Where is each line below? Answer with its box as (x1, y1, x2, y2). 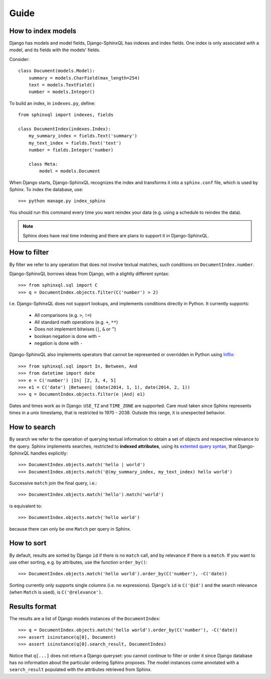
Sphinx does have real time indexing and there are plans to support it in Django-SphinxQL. (23, 232, 209, 238)
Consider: (9, 56, 30, 62)
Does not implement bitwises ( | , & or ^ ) (34, 326, 116, 332)
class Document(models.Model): (18, 68, 95, 74)
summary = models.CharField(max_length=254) (28, 75, 140, 80)
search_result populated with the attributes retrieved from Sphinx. (9, 666, 152, 672)
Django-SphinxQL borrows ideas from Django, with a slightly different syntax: (9, 271, 170, 277)
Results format (9, 602, 57, 611)
